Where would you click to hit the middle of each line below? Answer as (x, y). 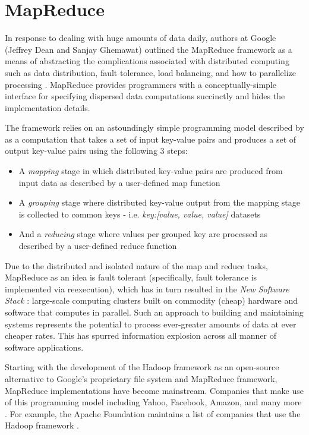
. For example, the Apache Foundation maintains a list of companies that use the (153, 413)
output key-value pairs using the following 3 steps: (96, 151)
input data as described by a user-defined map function (119, 182)
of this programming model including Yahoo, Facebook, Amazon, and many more (153, 402)
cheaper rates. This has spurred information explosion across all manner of (141, 335)
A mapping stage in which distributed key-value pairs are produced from (151, 171)
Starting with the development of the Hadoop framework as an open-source (142, 367)
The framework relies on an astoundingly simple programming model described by (154, 127)
